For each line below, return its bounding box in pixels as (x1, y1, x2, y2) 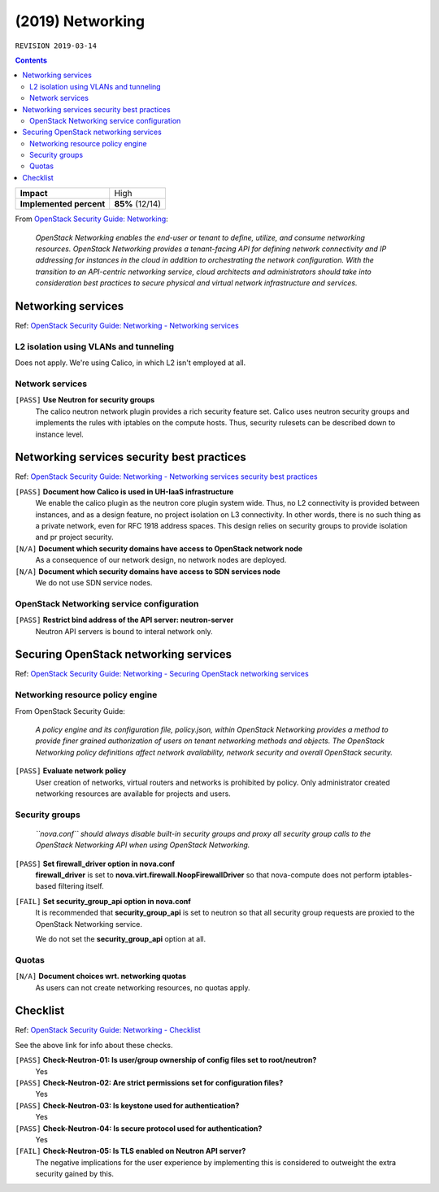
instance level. (35, 429, 85, 439)
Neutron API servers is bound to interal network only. (35, 626, 213, 636)
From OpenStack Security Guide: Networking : (15, 214, 168, 224)
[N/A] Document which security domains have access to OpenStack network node (15, 543, 303, 553)
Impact (20, 188, 48, 199)
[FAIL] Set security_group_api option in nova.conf (15, 896, 191, 906)
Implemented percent (20, 198, 106, 210)
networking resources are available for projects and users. (35, 789, 231, 798)
